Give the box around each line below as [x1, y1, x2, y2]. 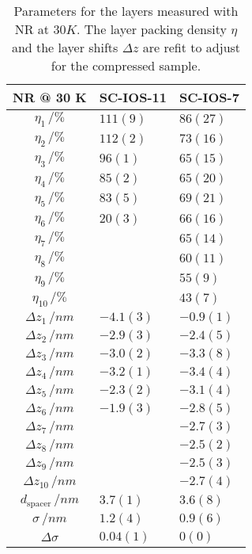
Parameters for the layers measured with [13, 2, 239, 20]
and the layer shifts [11, 38, 118, 56]
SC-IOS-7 [179, 88, 239, 106]
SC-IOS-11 [99, 88, 167, 106]
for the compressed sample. [51, 56, 201, 75]
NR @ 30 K [13, 88, 87, 106]
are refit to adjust [142, 38, 241, 56]
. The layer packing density [77, 20, 227, 38]
